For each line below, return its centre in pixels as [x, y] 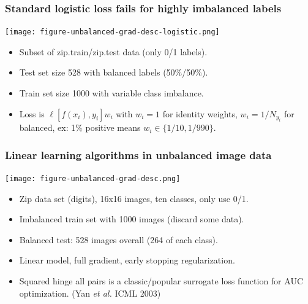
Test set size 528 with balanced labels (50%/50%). [114, 72]
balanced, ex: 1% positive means [80, 127]
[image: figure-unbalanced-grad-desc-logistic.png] [112, 32]
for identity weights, [200, 113]
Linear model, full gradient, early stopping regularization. [127, 260]
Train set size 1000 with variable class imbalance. [111, 93]
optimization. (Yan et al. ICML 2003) [90, 293]
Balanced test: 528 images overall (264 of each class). [118, 239]
